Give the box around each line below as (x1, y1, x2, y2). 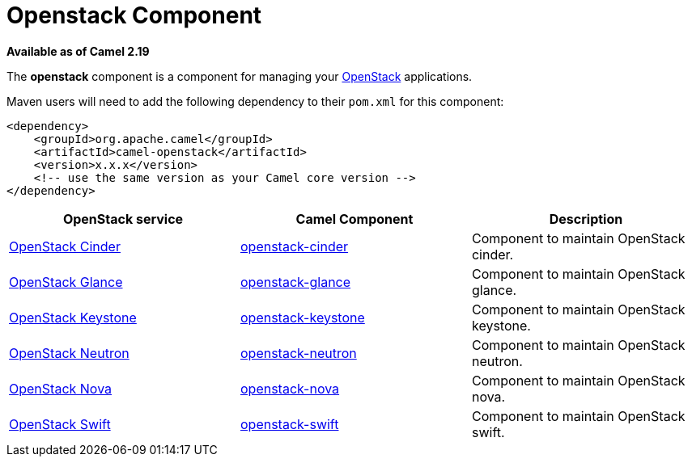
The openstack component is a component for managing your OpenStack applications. (6, 69, 473, 83)
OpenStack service (62, 210, 184, 227)
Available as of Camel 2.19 (6, 44, 150, 58)
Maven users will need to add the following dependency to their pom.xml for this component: (6, 94, 504, 108)
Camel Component (295, 210, 414, 227)
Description (549, 210, 623, 227)
